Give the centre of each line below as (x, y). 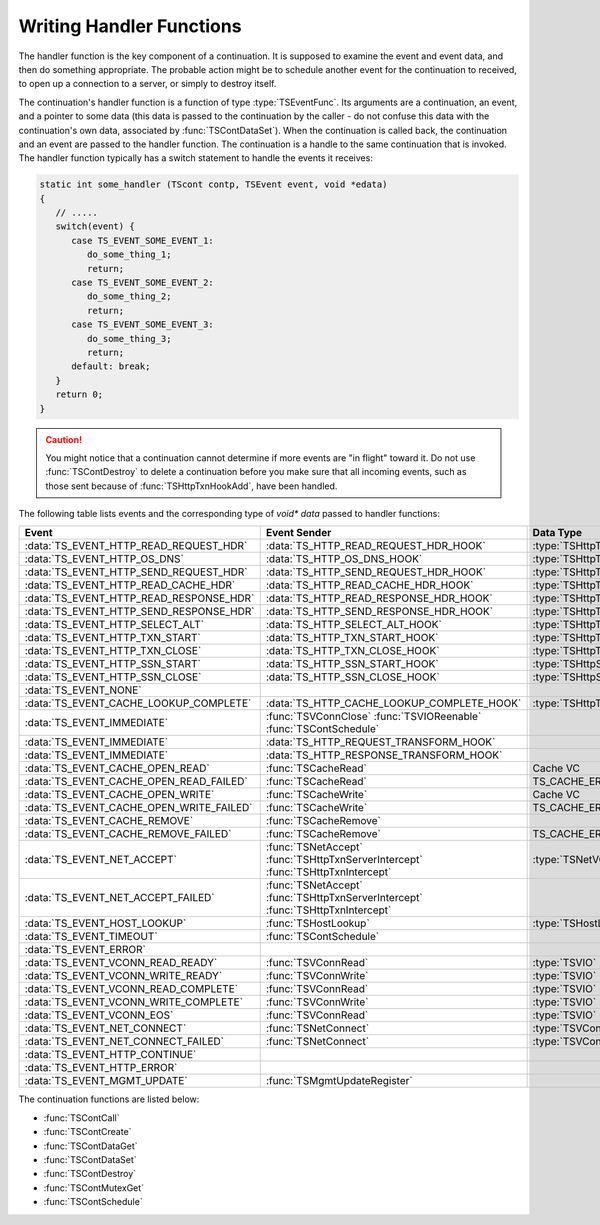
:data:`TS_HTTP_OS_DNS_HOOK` (344, 559)
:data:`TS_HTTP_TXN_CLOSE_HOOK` (352, 651)
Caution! (64, 439)
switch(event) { (95, 226)
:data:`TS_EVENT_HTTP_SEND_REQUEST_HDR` (136, 572)
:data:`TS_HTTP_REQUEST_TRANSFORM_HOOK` (380, 742)
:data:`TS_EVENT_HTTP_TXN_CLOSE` (113, 651)
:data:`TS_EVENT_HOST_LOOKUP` (105, 923)
